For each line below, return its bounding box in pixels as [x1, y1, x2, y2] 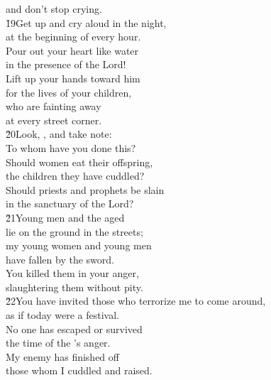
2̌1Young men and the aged [6, 210, 125, 224]
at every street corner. [6, 112, 102, 127]
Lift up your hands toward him [6, 70, 140, 85]
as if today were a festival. [6, 308, 120, 322]
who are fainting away [6, 99, 101, 114]
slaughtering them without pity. [6, 279, 143, 294]
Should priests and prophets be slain [6, 182, 165, 197]
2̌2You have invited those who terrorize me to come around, [6, 293, 266, 308]
